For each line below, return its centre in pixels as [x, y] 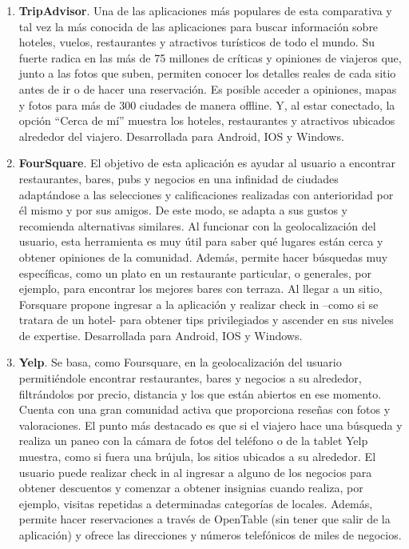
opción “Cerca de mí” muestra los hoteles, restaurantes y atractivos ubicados [207, 120]
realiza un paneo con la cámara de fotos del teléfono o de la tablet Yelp [193, 441]
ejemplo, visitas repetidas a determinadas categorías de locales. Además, [196, 503]
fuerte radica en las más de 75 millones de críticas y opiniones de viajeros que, [210, 57]
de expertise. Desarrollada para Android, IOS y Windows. [161, 335]
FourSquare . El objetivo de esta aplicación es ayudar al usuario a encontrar [207, 163]
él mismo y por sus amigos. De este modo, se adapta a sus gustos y [183, 210]
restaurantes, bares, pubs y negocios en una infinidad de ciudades [179, 178]
